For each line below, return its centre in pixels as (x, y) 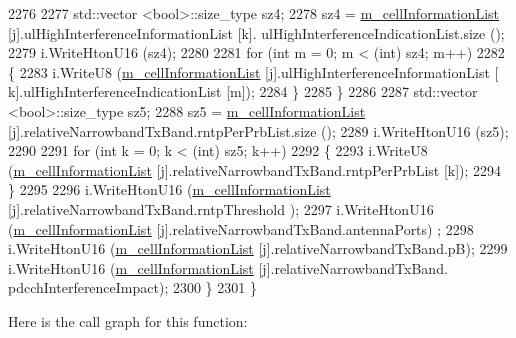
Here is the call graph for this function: (128, 320)
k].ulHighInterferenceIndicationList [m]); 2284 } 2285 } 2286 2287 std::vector (243, 91)
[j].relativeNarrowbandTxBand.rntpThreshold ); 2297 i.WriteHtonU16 (221, 208)
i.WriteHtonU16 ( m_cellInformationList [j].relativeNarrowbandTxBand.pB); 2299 (258, 248)
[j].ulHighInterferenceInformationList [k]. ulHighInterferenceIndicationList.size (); (256, 32)
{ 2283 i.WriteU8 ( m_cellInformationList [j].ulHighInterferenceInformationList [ (253, 71)
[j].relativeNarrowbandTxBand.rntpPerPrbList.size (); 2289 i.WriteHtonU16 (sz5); (258, 130)
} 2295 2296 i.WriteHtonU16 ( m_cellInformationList (169, 189)
